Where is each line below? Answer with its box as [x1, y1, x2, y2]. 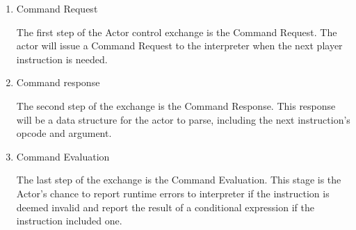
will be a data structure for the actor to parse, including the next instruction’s [16, 112, 350, 126]
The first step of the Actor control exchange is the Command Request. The [16, 24, 337, 39]
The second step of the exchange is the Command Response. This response [16, 98, 336, 113]
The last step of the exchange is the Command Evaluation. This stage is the [16, 172, 341, 187]
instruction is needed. [16, 51, 108, 66]
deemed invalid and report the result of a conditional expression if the [16, 199, 314, 214]
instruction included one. [16, 213, 122, 228]
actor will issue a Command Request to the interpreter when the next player [16, 38, 343, 53]
